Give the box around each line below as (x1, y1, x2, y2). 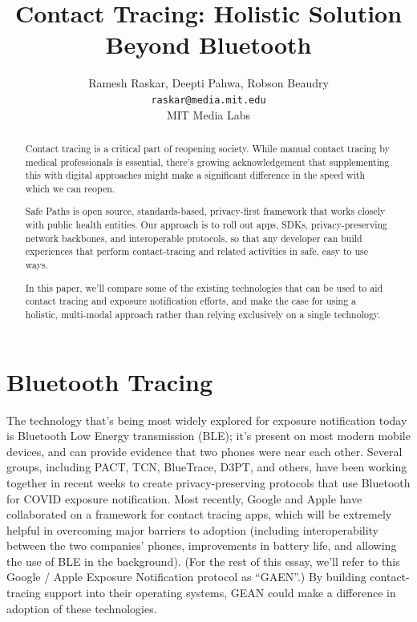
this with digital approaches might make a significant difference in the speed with (25, 168, 366, 182)
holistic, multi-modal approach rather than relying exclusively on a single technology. (25, 307, 381, 321)
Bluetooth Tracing (6, 365, 213, 398)
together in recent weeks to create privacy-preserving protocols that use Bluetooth (6, 474, 411, 491)
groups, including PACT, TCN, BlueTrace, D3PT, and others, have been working (6, 458, 407, 475)
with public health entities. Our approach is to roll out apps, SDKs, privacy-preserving (25, 218, 388, 232)
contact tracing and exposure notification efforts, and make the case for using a (25, 294, 357, 308)
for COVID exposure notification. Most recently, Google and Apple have (6, 490, 362, 507)
